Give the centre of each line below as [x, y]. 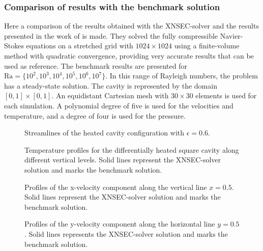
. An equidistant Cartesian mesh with [110, 95]
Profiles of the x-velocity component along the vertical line [116, 187]
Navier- [231, 35]
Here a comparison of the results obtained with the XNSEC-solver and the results [131, 26]
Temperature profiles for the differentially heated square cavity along [132, 149]
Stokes [14, 46]
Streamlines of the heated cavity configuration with [105, 133]
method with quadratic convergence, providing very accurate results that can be [129, 55]
